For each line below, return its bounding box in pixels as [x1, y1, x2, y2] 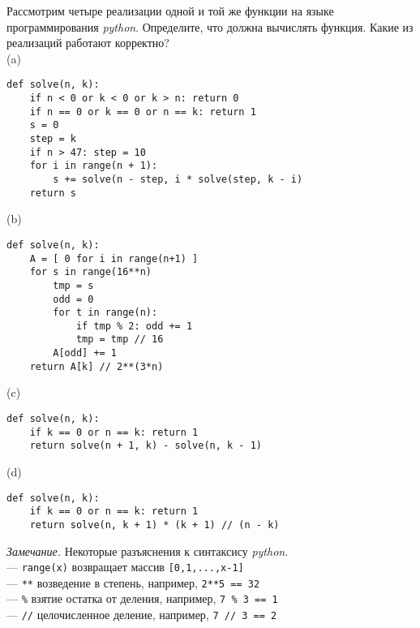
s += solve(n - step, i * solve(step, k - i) [53, 173, 303, 185]
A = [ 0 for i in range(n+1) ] [29, 252, 199, 265]
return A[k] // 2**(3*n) [29, 360, 164, 372]
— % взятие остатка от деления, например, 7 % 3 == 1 [6, 590, 278, 607]
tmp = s [53, 279, 94, 291]
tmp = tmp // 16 [75, 333, 164, 346]
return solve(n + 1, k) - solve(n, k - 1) [29, 440, 262, 452]
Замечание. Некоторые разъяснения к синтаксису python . [6, 542, 289, 559]
